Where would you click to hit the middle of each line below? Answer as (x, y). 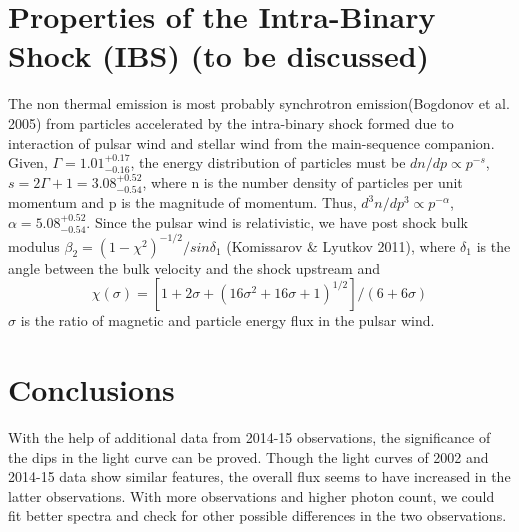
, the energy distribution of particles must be (268, 162)
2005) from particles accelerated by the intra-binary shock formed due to (231, 122)
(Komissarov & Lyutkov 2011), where (341, 245)
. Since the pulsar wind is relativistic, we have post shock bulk (277, 221)
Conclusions (91, 389)
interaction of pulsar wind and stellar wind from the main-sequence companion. (251, 142)
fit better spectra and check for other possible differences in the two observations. (257, 515)
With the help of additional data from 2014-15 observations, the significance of (249, 436)
